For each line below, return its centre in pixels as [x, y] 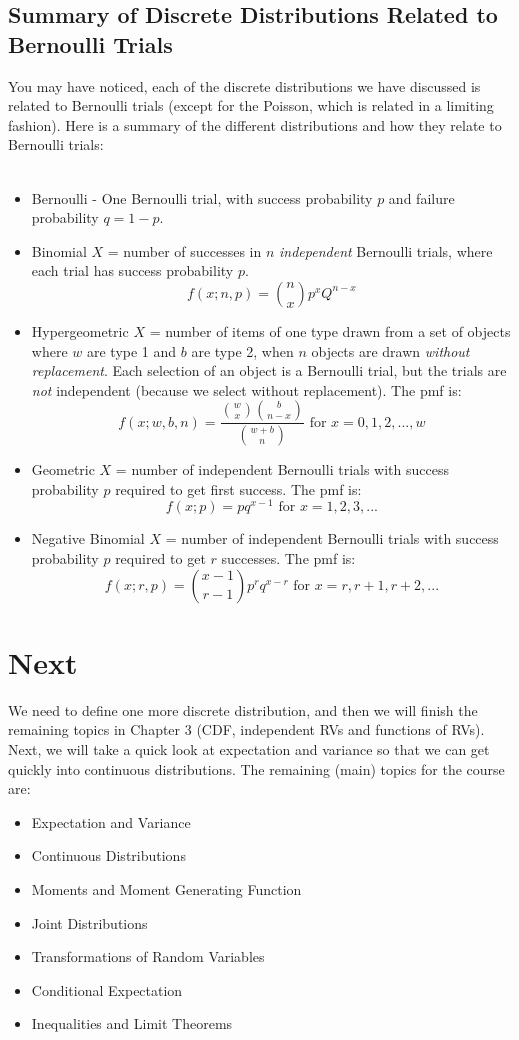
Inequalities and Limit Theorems [132, 1023]
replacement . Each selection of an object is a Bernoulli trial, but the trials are [269, 370]
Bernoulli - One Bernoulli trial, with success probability [202, 197]
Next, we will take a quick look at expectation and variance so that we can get [249, 748]
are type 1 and [131, 350]
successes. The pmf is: [288, 558]
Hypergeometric [80, 330]
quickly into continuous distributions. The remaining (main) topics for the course [256, 768]
